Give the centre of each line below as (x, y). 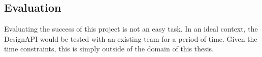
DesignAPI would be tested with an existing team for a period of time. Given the (131, 38)
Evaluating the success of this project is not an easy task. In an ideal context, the (131, 29)
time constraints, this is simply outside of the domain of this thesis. (109, 49)
